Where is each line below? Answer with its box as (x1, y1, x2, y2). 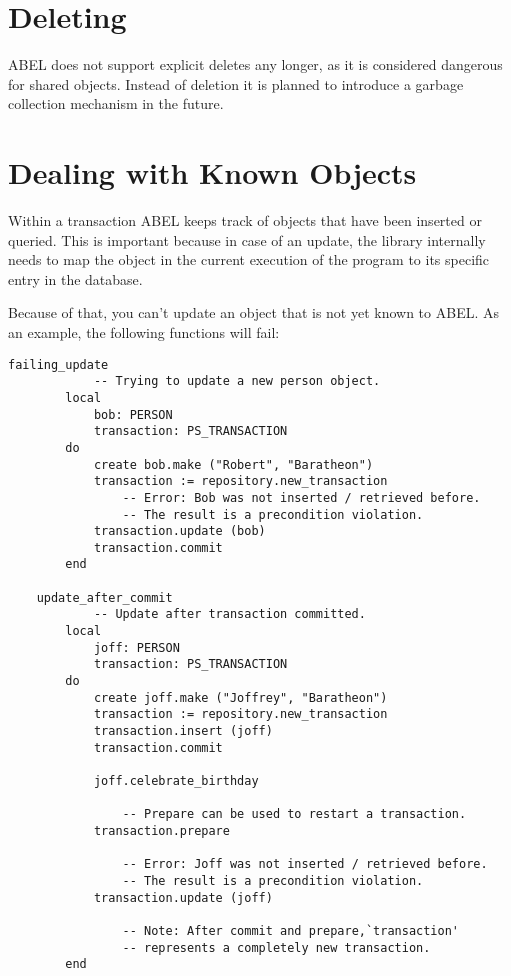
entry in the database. (8, 268, 143, 289)
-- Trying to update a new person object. (93, 374, 381, 389)
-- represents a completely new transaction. (122, 940, 431, 955)
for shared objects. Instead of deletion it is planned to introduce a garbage (8, 73, 464, 94)
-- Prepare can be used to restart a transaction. (122, 807, 467, 822)
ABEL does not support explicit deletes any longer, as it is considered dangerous (8, 54, 503, 75)
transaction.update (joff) (93, 890, 273, 905)
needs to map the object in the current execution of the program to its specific (8, 249, 490, 270)
